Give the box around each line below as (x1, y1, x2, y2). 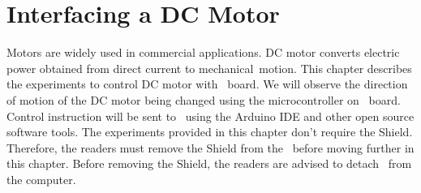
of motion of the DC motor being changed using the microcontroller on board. (6, 91, 401, 108)
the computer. (6, 170, 76, 187)
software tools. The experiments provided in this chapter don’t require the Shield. (6, 123, 413, 140)
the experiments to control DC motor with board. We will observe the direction (6, 75, 408, 92)
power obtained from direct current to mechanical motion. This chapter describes (6, 59, 412, 76)
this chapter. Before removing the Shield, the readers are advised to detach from (6, 155, 412, 172)
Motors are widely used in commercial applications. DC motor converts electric (6, 44, 400, 61)
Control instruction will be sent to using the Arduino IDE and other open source (6, 107, 415, 124)
